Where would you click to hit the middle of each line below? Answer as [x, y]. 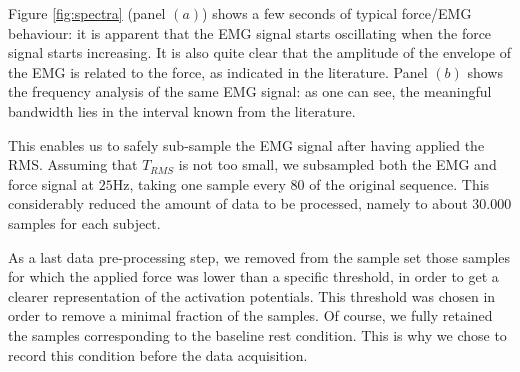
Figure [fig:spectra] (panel [87, 13]
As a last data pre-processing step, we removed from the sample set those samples [259, 256]
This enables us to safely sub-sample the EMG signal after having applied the [246, 144]
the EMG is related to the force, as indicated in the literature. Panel [218, 71]
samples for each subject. [84, 222]
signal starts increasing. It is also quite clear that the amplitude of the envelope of [260, 52]
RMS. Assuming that [73, 164]
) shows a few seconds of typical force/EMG [337, 13]
